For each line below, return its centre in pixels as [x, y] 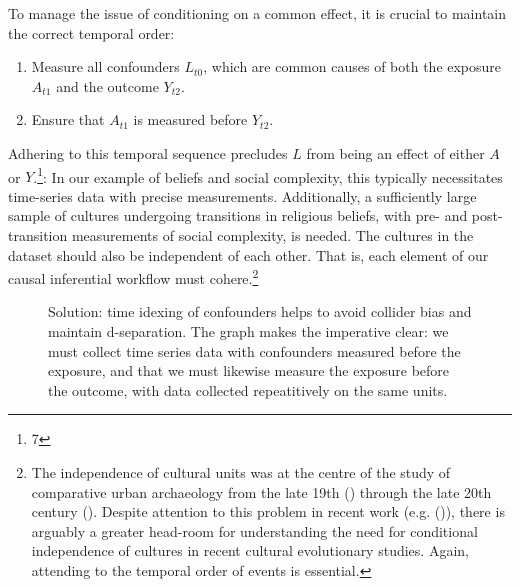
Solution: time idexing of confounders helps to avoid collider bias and [260, 311]
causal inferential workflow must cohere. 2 [133, 276]
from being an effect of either [395, 152]
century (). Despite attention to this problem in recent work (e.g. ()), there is [268, 511]
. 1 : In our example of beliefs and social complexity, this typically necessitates [268, 175]
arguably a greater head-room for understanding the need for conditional [254, 530]
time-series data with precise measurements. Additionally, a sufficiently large [242, 195]
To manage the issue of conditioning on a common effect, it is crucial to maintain [257, 13]
